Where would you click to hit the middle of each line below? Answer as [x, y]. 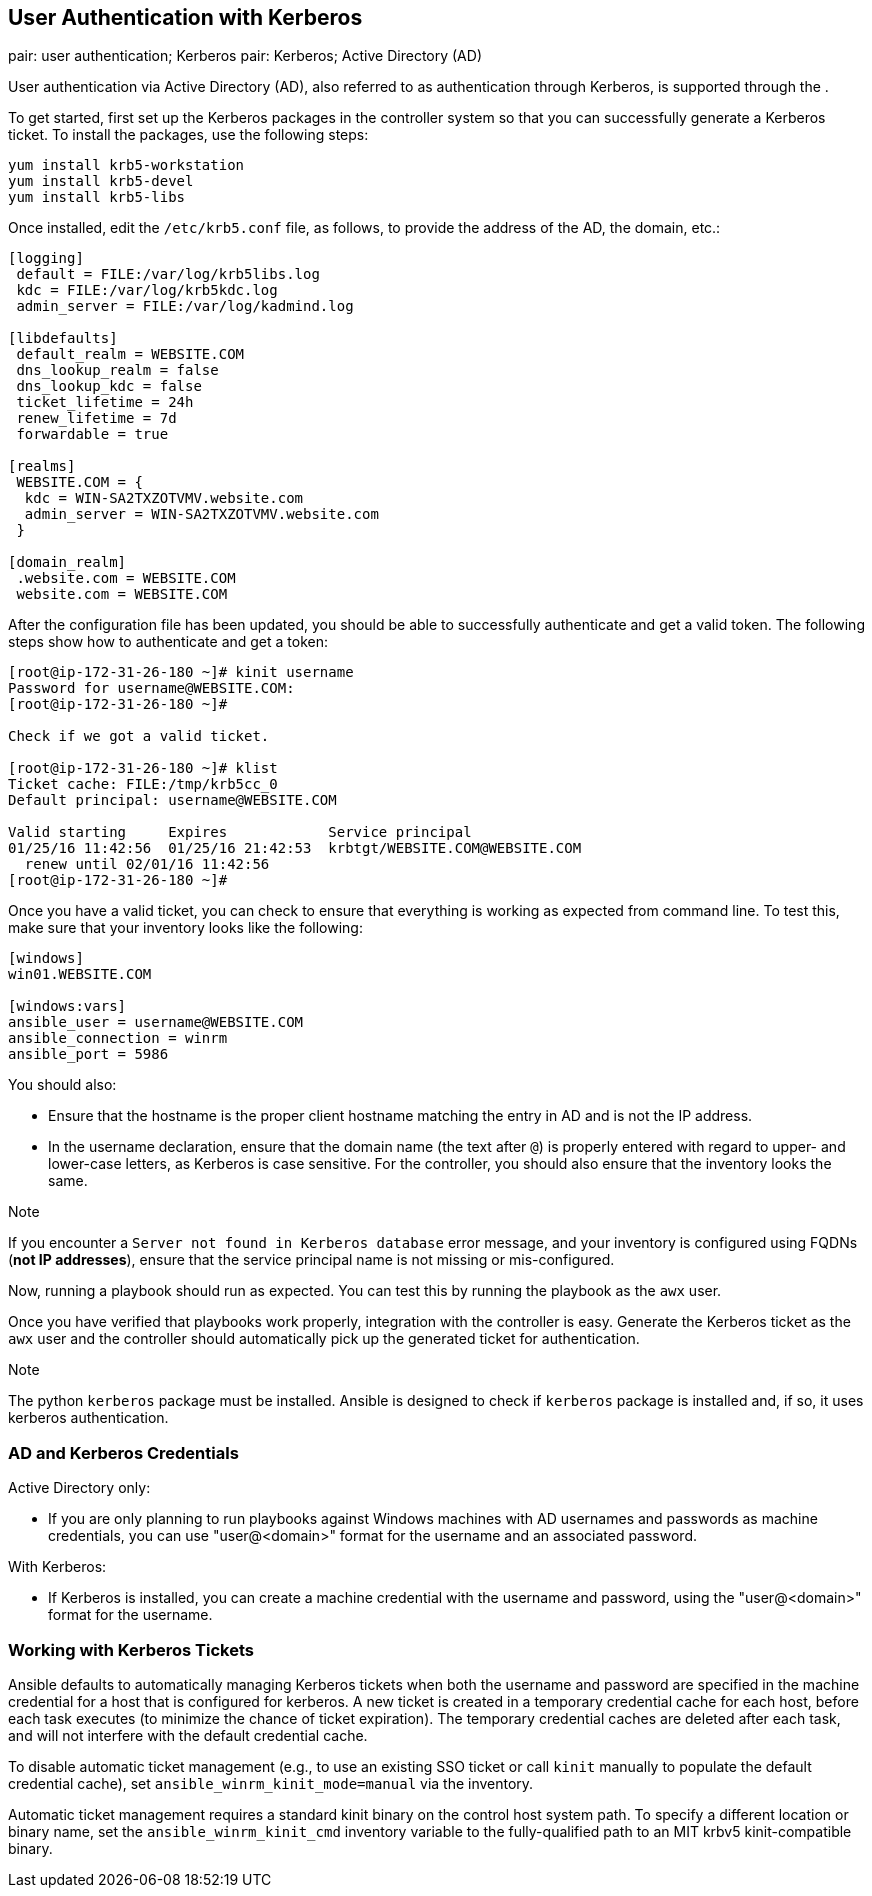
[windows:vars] [67, 1006]
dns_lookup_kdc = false [109, 386]
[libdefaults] [63, 338]
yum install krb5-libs [97, 197]
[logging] [46, 258]
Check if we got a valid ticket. [139, 736]
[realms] [42, 466]
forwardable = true [92, 434]
